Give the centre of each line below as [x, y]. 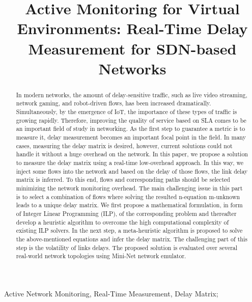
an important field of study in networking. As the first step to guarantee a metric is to [131, 129]
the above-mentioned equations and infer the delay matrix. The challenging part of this [132, 239]
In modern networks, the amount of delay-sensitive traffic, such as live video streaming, [132, 94]
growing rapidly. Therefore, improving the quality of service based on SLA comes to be [131, 120]
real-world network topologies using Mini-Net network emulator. [101, 256]
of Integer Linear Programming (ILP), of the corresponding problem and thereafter [126, 213]
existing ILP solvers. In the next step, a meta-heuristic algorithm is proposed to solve [129, 230]
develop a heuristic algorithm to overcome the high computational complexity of [122, 222]
